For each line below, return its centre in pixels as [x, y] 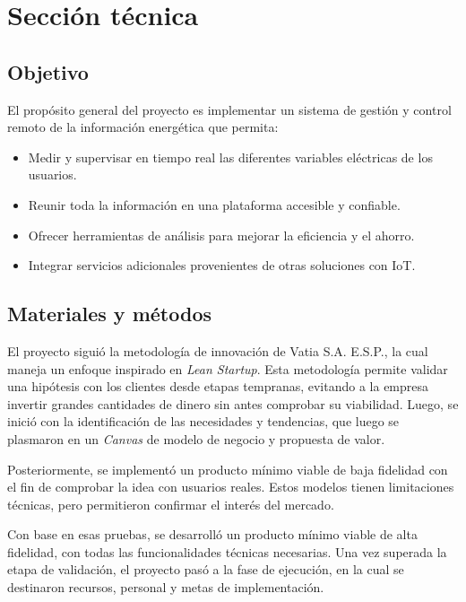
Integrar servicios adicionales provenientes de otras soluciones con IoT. [222, 265]
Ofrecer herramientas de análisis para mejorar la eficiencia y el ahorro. [221, 235]
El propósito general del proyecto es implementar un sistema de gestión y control [229, 109]
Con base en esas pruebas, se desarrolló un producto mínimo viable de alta [212, 534]
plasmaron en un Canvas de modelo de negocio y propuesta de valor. [196, 438]
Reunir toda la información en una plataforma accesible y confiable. [214, 204]
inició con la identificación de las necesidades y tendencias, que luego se [203, 421]
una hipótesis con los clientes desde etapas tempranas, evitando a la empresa [218, 386]
